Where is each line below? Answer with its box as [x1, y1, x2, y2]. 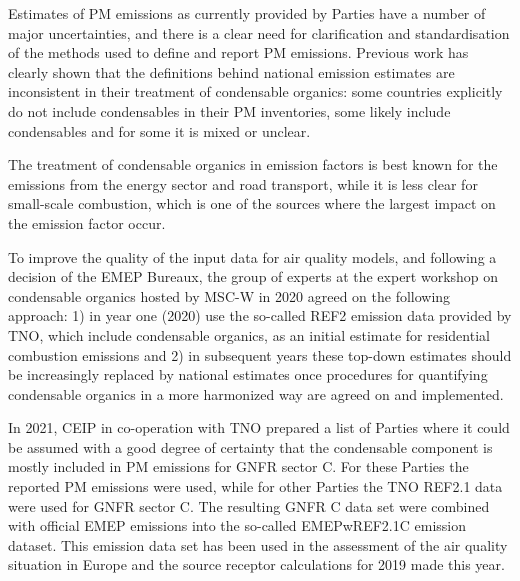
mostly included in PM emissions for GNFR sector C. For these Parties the [8, 456, 469, 477]
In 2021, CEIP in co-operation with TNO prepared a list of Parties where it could [8, 417, 510, 438]
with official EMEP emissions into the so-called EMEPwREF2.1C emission [8, 515, 466, 536]
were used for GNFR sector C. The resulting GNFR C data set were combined [8, 495, 490, 516]
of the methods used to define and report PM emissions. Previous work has [8, 42, 469, 63]
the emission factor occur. [8, 212, 166, 233]
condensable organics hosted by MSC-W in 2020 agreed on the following [8, 285, 451, 306]
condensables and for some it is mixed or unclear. [8, 120, 311, 141]
